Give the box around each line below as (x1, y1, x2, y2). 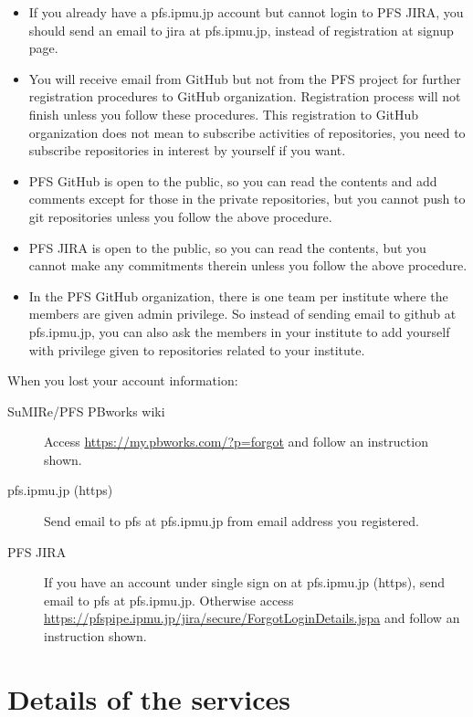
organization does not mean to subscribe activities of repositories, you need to (28, 122, 466, 142)
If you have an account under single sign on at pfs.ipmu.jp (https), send (44, 573, 446, 592)
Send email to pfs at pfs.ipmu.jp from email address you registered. (44, 511, 419, 531)
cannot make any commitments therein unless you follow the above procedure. (28, 256, 468, 275)
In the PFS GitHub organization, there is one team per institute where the (28, 286, 448, 305)
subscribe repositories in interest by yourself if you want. (28, 141, 346, 160)
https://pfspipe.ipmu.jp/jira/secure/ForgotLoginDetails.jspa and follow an (44, 608, 460, 627)
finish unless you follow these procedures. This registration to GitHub (28, 104, 419, 123)
